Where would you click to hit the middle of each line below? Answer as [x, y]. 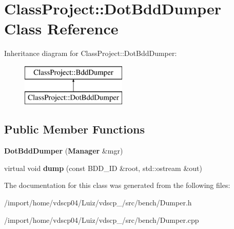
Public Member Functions [74, 129]
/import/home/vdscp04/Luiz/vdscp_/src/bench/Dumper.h [98, 203]
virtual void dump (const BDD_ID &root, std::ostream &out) [103, 168]
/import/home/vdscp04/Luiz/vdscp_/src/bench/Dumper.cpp [102, 220]
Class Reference [61, 28]
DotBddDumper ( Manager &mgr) [64, 151]
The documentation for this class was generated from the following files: [117, 185]
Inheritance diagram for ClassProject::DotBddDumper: [91, 53]
